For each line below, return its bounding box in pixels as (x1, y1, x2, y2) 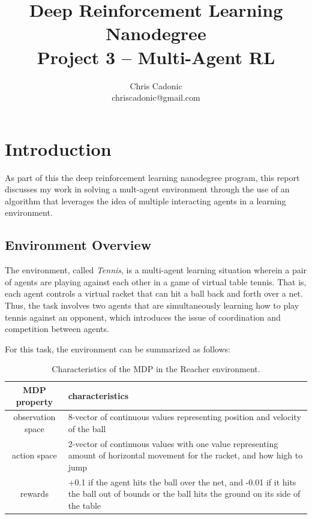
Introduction (5, 136, 112, 161)
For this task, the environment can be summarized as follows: (5, 342, 230, 355)
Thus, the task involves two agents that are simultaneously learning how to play (5, 298, 299, 311)
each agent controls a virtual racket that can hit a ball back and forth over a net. (5, 287, 303, 300)
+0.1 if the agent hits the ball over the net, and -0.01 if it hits (68, 475, 296, 488)
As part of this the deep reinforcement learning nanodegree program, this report (5, 171, 300, 183)
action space (11, 449, 57, 461)
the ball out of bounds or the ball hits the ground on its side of (68, 487, 301, 500)
